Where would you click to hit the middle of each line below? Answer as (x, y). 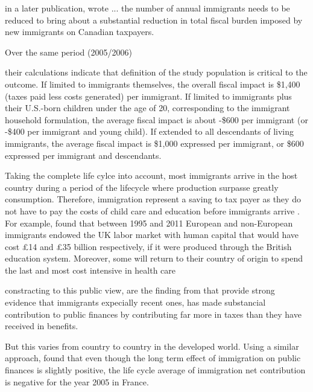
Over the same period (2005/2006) (68, 52)
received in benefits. (42, 326)
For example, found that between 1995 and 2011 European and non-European (149, 223)
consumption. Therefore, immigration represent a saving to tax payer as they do (153, 199)
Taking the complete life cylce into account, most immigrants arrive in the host (151, 175)
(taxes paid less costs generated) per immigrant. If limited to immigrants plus (148, 96)
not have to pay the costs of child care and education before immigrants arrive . (152, 210)
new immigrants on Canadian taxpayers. (80, 32)
